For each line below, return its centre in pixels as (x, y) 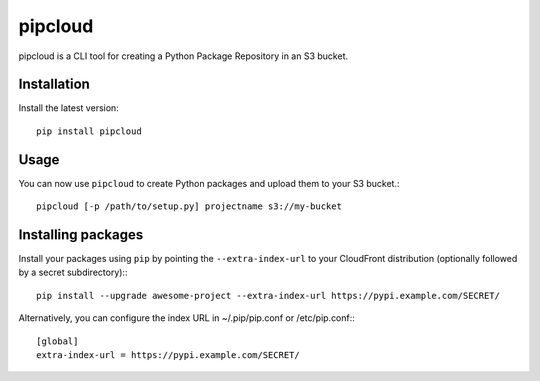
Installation (54, 84)
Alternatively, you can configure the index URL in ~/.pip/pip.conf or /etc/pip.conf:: (186, 318)
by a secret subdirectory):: (73, 272)
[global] (57, 341)
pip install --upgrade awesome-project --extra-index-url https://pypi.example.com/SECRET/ (268, 295)
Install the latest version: (68, 108)
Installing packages (81, 234)
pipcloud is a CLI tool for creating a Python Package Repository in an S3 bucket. (183, 56)
